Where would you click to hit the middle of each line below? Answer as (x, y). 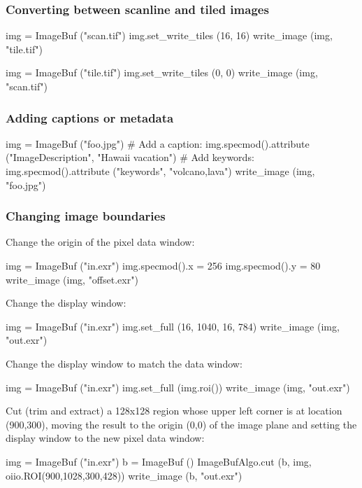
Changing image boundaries (86, 216)
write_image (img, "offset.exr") (72, 279)
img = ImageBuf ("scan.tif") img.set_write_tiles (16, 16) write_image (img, (169, 35)
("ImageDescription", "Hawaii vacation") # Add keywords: (130, 157)
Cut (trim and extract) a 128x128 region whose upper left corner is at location (174, 411)
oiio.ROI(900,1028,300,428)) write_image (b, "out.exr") (124, 475)
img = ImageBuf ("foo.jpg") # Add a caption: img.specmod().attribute (158, 143)
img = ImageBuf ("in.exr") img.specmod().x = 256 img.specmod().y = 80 (163, 265)
